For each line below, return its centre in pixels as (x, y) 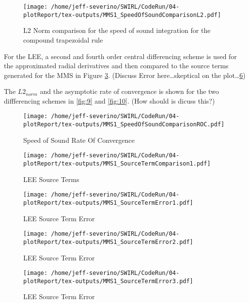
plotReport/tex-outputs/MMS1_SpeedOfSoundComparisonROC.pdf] (124, 125)
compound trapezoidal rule (63, 39)
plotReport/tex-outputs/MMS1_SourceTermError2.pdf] (108, 242)
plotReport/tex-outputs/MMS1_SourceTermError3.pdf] (108, 281)
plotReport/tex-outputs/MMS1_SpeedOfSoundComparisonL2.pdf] (122, 15)
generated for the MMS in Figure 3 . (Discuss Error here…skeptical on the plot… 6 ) (125, 75)
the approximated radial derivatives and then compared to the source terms (116, 66)
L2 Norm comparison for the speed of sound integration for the (117, 30)
